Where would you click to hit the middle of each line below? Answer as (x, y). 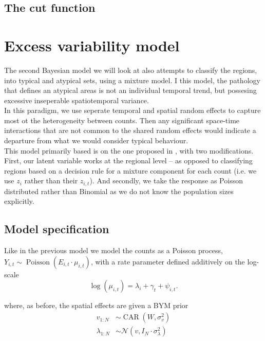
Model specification (57, 229)
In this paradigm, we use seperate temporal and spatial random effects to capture (132, 110)
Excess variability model (92, 45)
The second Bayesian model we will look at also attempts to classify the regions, (131, 70)
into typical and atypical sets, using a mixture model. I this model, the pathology (132, 80)
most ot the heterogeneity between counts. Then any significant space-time (122, 120)
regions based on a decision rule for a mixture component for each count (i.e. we (130, 170)
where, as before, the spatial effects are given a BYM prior (96, 305)
